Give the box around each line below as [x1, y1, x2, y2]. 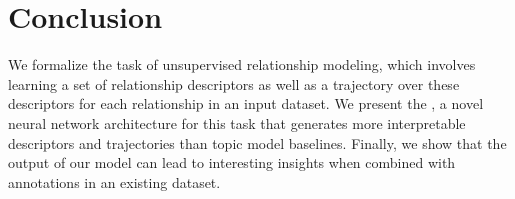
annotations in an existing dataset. [8, 171, 221, 192]
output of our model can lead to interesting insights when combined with [8, 152, 456, 173]
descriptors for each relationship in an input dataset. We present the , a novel [8, 93, 484, 114]
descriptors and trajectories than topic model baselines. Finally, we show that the [8, 132, 507, 153]
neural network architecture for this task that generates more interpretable [8, 112, 466, 133]
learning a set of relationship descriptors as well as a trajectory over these [8, 73, 460, 94]
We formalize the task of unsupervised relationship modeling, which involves [8, 54, 476, 75]
